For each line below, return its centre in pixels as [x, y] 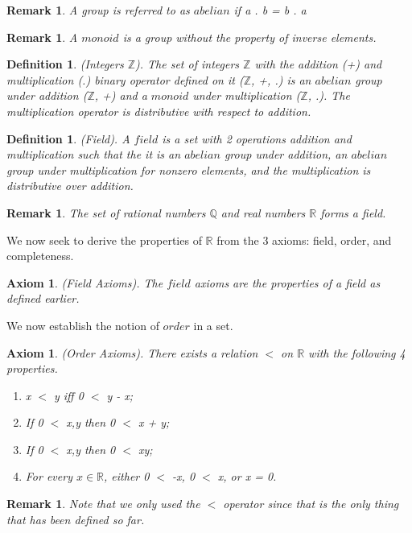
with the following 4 [357, 352]
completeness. [40, 256]
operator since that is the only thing [311, 504]
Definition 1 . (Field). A [68, 138]
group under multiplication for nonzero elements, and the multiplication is [189, 169]
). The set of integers [187, 64]
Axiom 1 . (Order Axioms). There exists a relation [132, 352]
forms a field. [353, 212]
